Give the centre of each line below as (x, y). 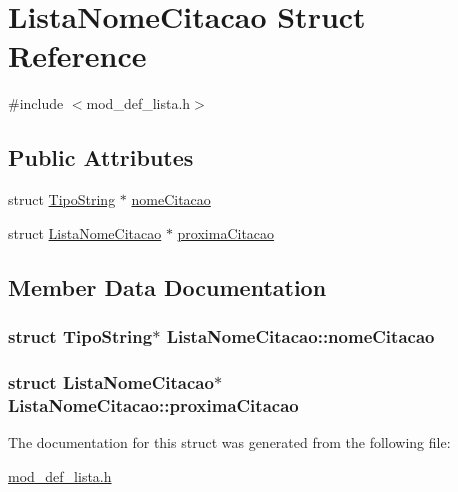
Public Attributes (101, 157)
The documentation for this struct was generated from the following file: (229, 442)
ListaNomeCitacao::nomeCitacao (300, 336)
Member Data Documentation (167, 286)
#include (36, 103)
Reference (77, 55)
